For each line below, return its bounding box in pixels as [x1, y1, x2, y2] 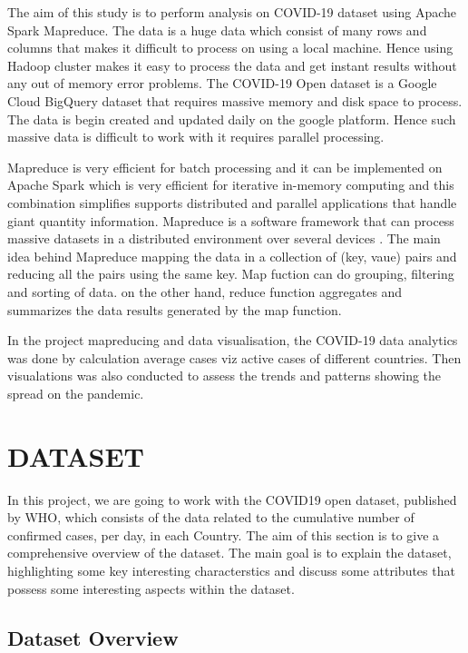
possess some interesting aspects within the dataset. [7, 579, 295, 598]
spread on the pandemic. [7, 383, 144, 402]
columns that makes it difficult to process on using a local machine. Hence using [7, 38, 453, 57]
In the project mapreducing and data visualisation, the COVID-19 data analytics [7, 331, 458, 350]
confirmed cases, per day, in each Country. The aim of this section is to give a [7, 525, 440, 544]
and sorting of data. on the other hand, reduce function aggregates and [7, 282, 403, 301]
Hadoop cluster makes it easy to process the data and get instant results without [7, 55, 457, 74]
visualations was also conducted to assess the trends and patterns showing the [7, 366, 442, 385]
